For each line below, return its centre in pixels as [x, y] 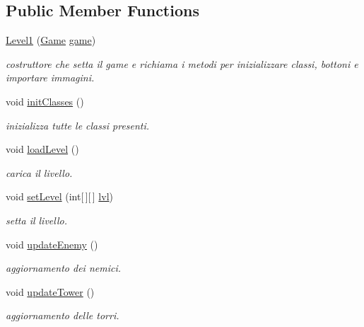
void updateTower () [50, 291]
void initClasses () [45, 101]
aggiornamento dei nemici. [63, 268]
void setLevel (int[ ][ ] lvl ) [59, 196]
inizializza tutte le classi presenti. [78, 125]
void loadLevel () [42, 149]
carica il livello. [39, 172]
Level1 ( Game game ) [51, 40]
